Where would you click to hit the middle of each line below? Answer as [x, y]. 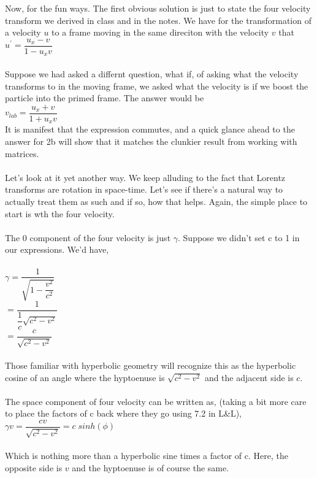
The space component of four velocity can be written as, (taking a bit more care [156, 401]
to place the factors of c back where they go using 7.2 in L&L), [123, 413]
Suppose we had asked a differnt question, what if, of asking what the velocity [152, 74]
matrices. [22, 153]
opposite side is [34, 467]
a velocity [23, 32]
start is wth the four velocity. [60, 213]
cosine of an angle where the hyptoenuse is [85, 377]
